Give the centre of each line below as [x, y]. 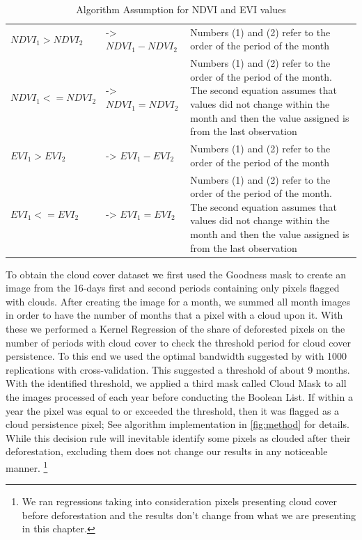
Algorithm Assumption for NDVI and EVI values [181, 9]
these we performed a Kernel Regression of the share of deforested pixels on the [175, 328]
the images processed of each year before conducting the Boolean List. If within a [179, 396]
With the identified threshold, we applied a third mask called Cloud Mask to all [176, 383]
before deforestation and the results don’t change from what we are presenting [189, 515]
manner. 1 [27, 466]
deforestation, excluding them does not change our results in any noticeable [167, 451]
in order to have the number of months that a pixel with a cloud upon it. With [174, 315]
